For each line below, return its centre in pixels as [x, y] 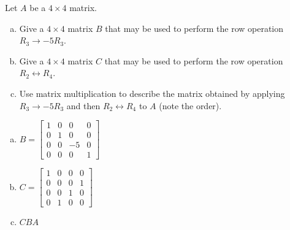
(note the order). [190, 105]
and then [83, 105]
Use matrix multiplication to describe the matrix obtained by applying [152, 93]
